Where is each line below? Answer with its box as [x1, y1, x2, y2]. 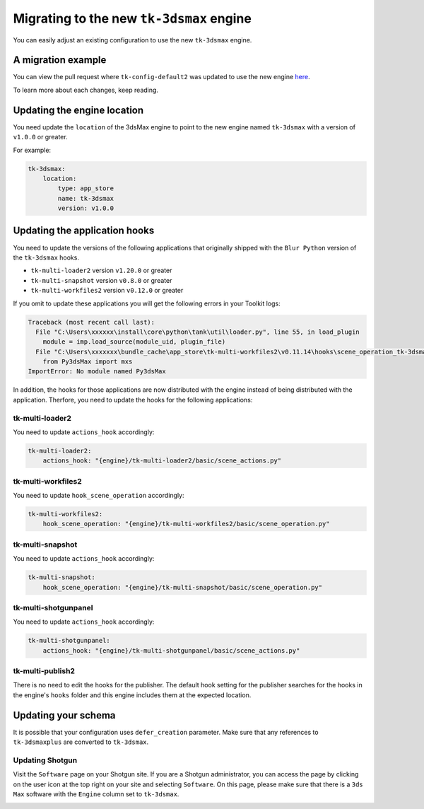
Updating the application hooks [13, 225, 155, 237]
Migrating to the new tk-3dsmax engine [13, 11, 252, 26]
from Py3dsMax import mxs [42, 358, 133, 366]
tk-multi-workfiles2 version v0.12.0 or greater [30, 286, 184, 295]
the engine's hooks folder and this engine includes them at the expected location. [13, 690, 252, 699]
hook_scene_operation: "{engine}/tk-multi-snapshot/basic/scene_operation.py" [42, 583, 323, 591]
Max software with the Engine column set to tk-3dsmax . [13, 790, 179, 798]
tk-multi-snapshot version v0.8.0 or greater [30, 276, 172, 284]
